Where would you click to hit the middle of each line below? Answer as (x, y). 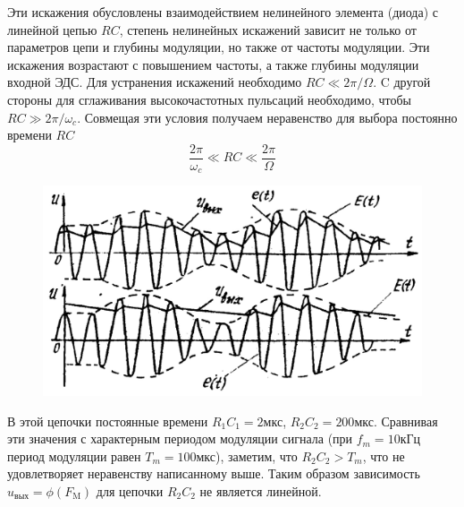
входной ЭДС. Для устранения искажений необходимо (155, 82)
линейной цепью (52, 29)
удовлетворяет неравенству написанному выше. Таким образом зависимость (214, 473)
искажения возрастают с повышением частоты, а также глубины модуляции (213, 64)
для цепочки (130, 491)
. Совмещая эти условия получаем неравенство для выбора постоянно (267, 117)
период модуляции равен (74, 455)
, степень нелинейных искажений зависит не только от (268, 29)
